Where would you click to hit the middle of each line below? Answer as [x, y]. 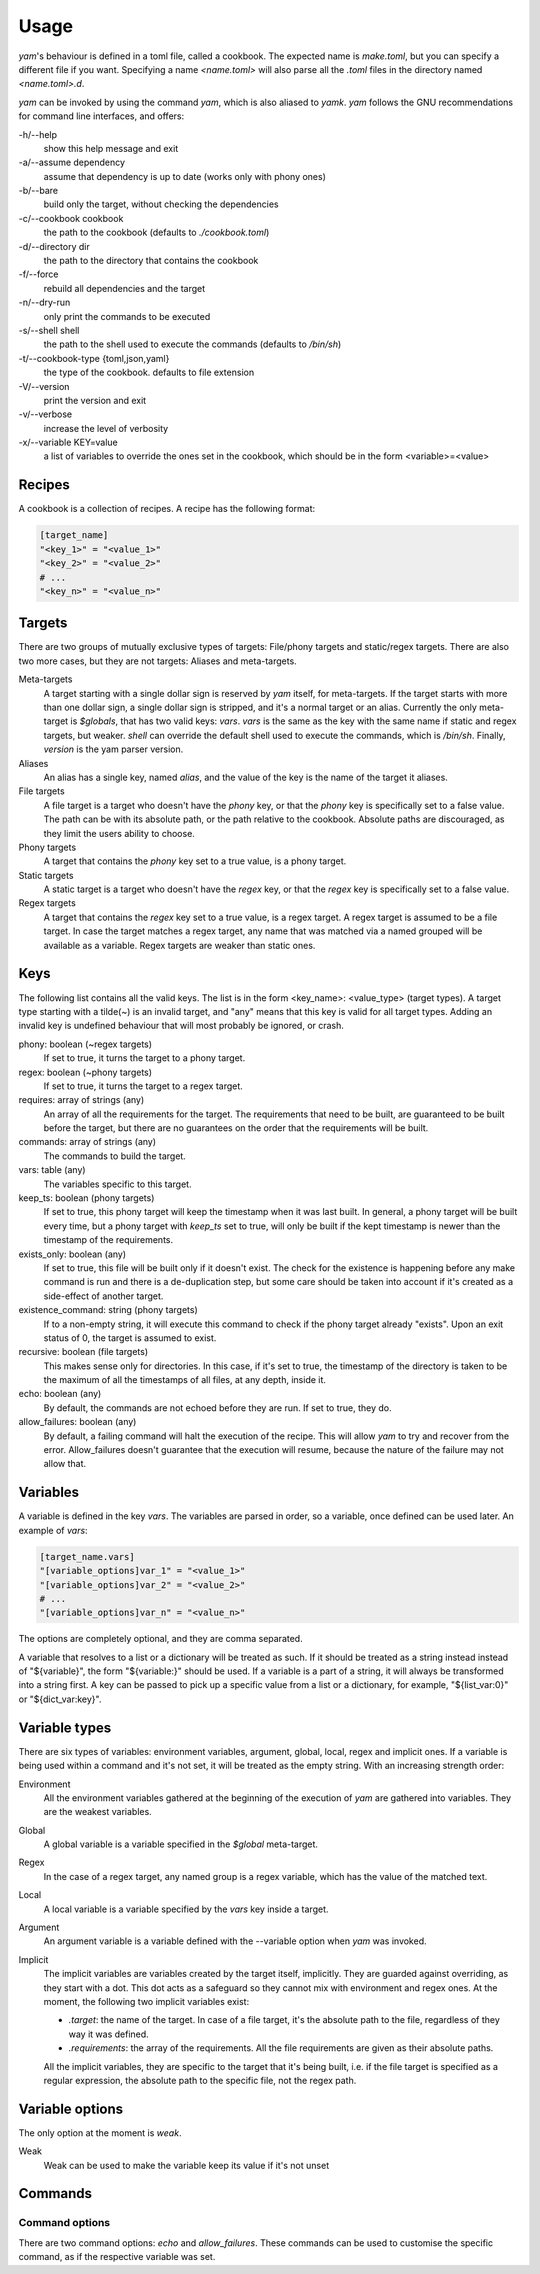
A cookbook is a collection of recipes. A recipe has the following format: [167, 509]
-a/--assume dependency [71, 162]
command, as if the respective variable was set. [117, 2257]
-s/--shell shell [49, 330]
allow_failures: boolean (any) [77, 1422]
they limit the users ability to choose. [119, 833]
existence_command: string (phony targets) [108, 1310]
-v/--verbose [45, 414]
